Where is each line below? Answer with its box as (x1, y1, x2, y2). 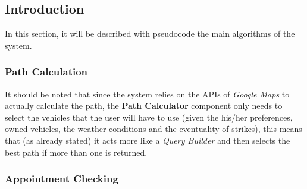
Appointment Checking (5, 171, 118, 186)
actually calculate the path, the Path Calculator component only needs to (5, 99, 283, 112)
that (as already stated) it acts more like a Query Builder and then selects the (5, 134, 290, 146)
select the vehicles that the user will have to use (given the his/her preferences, (5, 111, 293, 123)
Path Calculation (5, 64, 88, 79)
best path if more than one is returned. (5, 146, 148, 158)
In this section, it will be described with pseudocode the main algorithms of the (5, 27, 295, 40)
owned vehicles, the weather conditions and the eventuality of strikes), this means (5, 122, 302, 135)
